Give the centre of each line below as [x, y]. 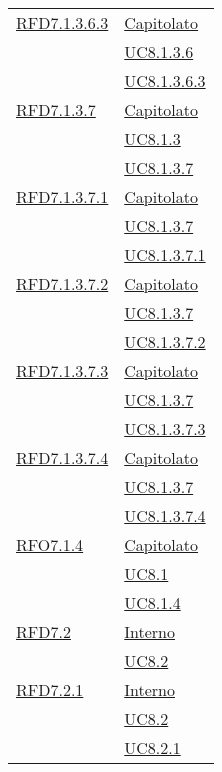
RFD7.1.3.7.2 [62, 283]
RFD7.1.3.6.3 [62, 22]
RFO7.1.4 [50, 544]
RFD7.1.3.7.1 [62, 196]
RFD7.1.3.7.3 [62, 370]
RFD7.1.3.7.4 [62, 457]
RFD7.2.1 [50, 689]
